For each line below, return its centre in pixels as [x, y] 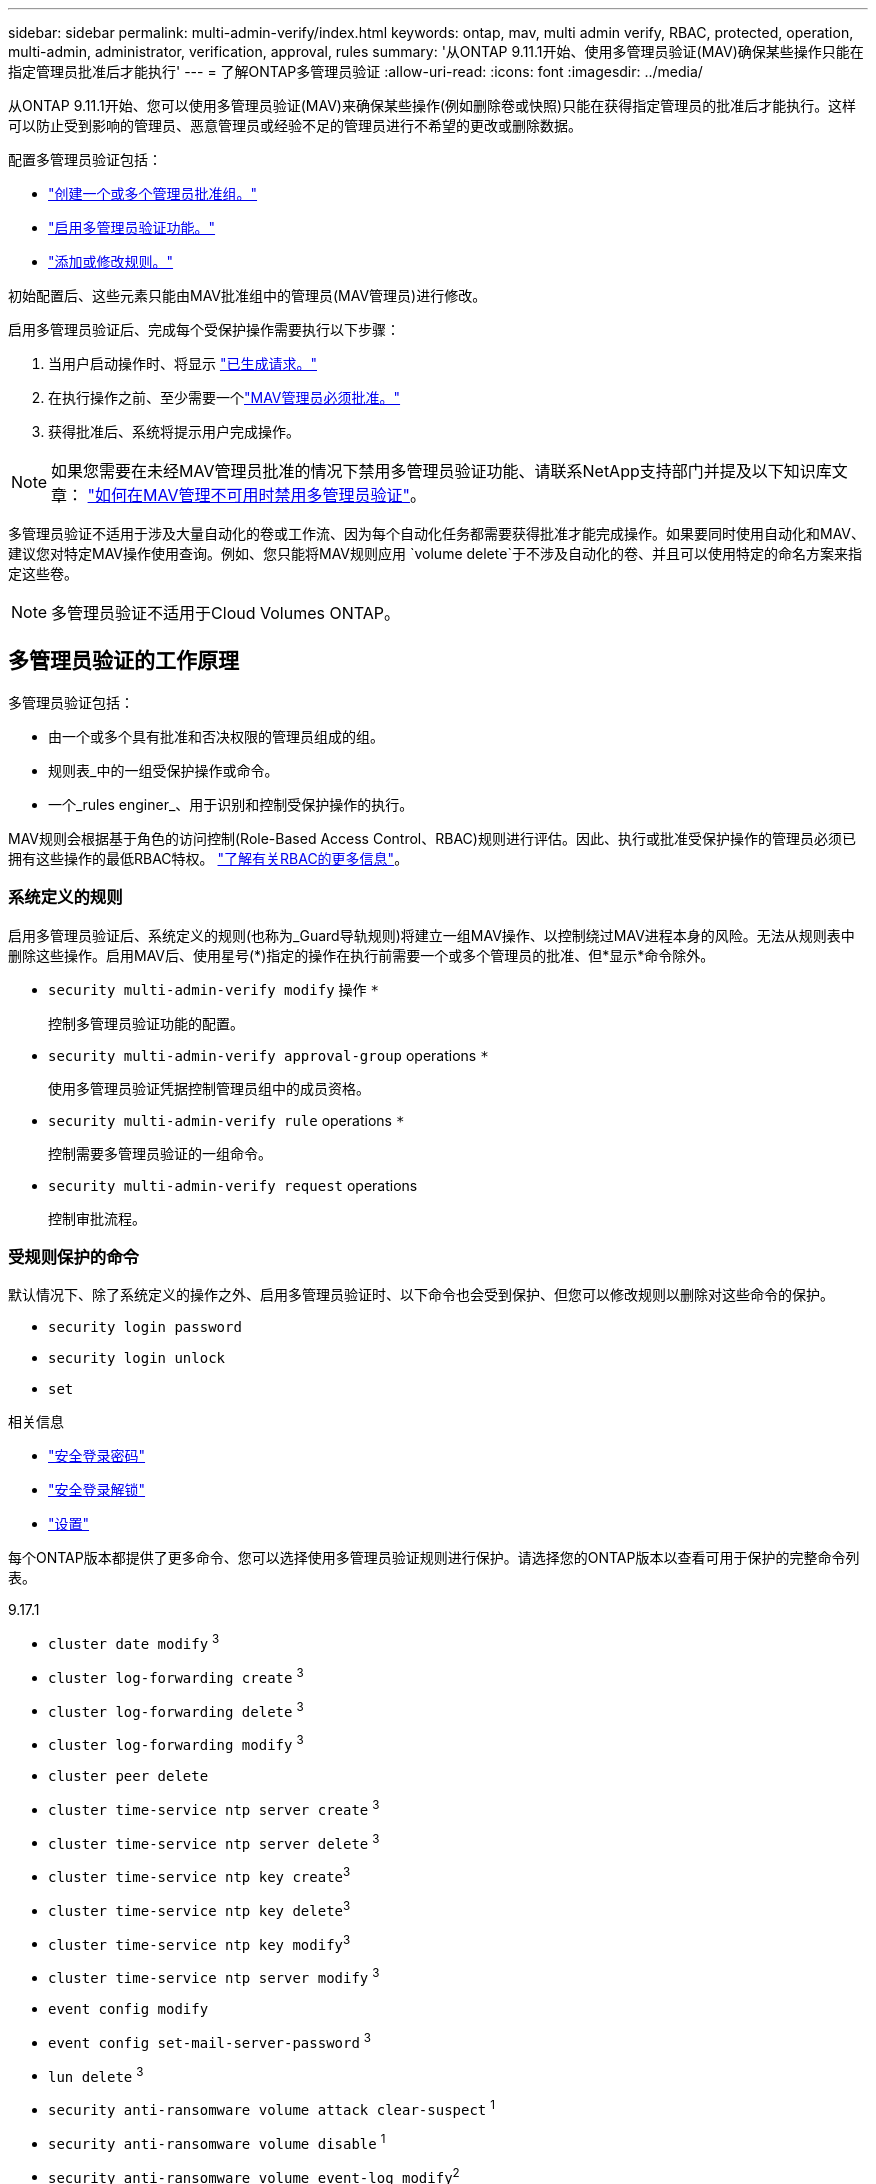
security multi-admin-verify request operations [233, 1185]
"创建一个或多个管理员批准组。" [153, 193]
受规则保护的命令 [73, 1256]
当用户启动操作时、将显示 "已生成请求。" [182, 363]
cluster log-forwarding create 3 [176, 1676]
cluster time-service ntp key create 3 [199, 1875]
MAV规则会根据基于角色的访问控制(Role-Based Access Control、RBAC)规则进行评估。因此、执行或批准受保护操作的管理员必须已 [432, 838]
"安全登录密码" [97, 1456]
